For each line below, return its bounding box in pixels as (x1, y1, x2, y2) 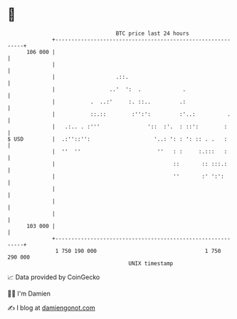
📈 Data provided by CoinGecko (7, 273, 100, 281)
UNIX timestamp (128, 259, 174, 267)
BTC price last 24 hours (115, 30, 190, 37)
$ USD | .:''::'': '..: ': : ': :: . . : (7, 135, 228, 143)
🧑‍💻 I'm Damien (7, 289, 51, 298)
